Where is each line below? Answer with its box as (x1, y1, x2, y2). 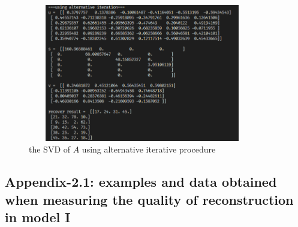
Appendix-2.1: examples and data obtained (5, 172, 277, 191)
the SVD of (29, 143, 71, 156)
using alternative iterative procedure (82, 143, 216, 156)
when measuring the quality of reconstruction (5, 190, 294, 208)
